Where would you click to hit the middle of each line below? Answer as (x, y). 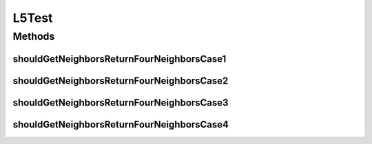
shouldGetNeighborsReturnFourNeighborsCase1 (120, 59)
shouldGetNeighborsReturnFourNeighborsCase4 (121, 124)
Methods (34, 36)
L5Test (33, 18)
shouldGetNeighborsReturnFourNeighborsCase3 (121, 103)
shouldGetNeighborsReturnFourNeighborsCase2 (121, 81)
